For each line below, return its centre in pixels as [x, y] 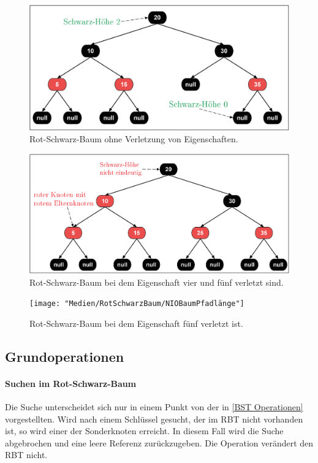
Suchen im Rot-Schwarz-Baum [71, 383]
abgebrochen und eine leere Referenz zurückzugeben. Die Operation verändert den [159, 442]
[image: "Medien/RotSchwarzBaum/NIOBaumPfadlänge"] [137, 304]
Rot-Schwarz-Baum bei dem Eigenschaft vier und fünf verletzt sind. [157, 282]
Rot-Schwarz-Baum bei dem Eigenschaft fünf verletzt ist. [136, 323]
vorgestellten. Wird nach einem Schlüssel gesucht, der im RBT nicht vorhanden [154, 419]
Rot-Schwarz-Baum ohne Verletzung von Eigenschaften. [134, 139]
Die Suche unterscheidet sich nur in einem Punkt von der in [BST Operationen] [154, 406]
